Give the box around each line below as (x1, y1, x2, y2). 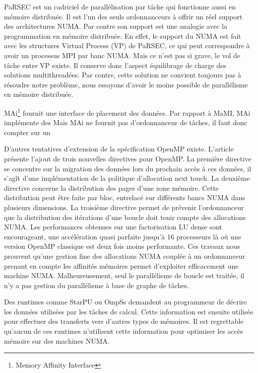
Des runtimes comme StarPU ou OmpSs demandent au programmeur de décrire (4, 297, 247, 307)
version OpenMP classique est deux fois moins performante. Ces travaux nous (4, 241, 240, 251)
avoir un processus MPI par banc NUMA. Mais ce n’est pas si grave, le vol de (4, 50, 241, 60)
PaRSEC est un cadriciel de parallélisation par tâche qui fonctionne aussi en (4, 1, 236, 11)
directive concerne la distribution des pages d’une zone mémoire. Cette (4, 182, 219, 193)
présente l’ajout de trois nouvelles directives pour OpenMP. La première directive (4, 153, 252, 163)
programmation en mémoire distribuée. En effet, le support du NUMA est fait (4, 30, 241, 41)
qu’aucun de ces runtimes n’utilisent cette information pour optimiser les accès (4, 326, 243, 336)
